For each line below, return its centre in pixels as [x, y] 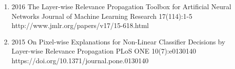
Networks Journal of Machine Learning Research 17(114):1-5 [102, 16]
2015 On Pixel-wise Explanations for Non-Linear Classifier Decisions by [118, 41]
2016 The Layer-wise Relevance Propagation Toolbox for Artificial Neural [121, 6]
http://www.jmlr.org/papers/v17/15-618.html [80, 25]
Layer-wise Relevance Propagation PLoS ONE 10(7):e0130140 [104, 51]
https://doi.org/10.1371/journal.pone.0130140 [80, 60]
